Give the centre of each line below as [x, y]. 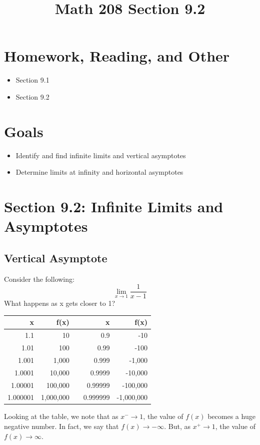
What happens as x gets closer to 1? [59, 303]
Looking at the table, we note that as [61, 416]
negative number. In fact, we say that [61, 426]
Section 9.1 [32, 80]
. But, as [177, 426]
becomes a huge [231, 416]
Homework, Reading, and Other [117, 56]
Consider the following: [39, 279]
